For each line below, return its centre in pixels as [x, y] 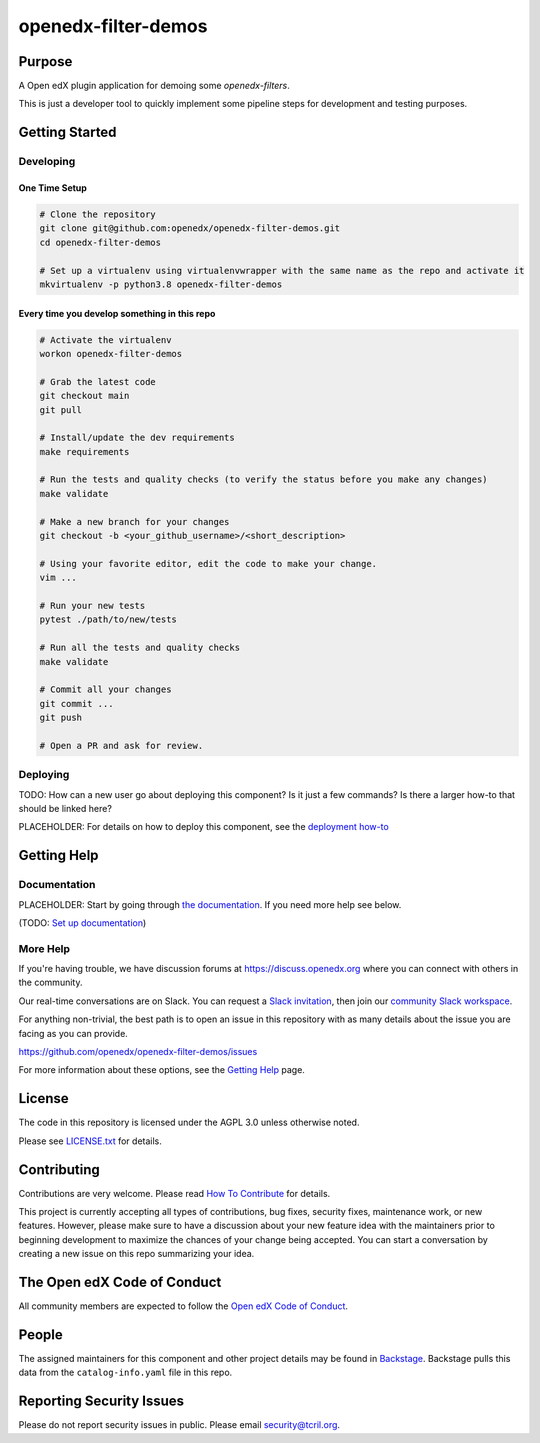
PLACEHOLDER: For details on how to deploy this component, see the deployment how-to [203, 827]
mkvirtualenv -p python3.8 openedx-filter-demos [161, 284]
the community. [50, 982]
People [41, 1334]
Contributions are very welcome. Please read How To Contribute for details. [174, 1193]
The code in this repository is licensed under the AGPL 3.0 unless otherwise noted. [189, 1122]
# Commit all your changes [105, 689]
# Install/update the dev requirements [137, 438]
